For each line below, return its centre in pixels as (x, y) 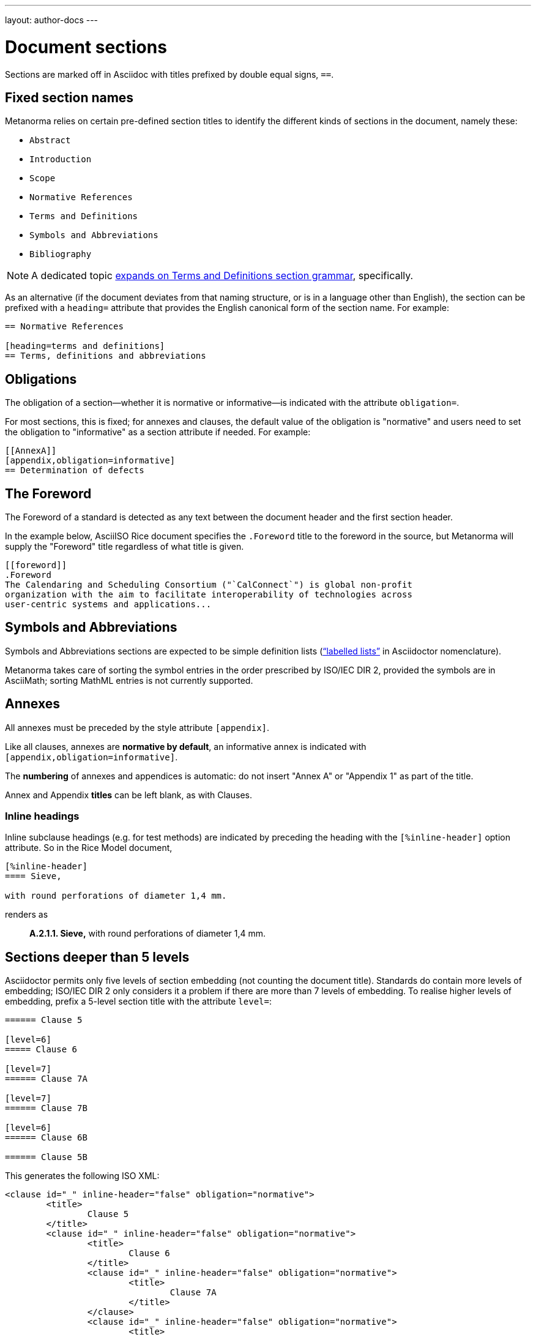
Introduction (61, 159)
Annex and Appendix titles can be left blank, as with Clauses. (129, 795)
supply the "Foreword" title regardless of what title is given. (125, 547)
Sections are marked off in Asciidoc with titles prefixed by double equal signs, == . (169, 74)
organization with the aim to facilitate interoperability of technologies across (209, 595)
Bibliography (61, 254)
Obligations (41, 379)
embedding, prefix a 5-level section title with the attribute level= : (138, 1002)
